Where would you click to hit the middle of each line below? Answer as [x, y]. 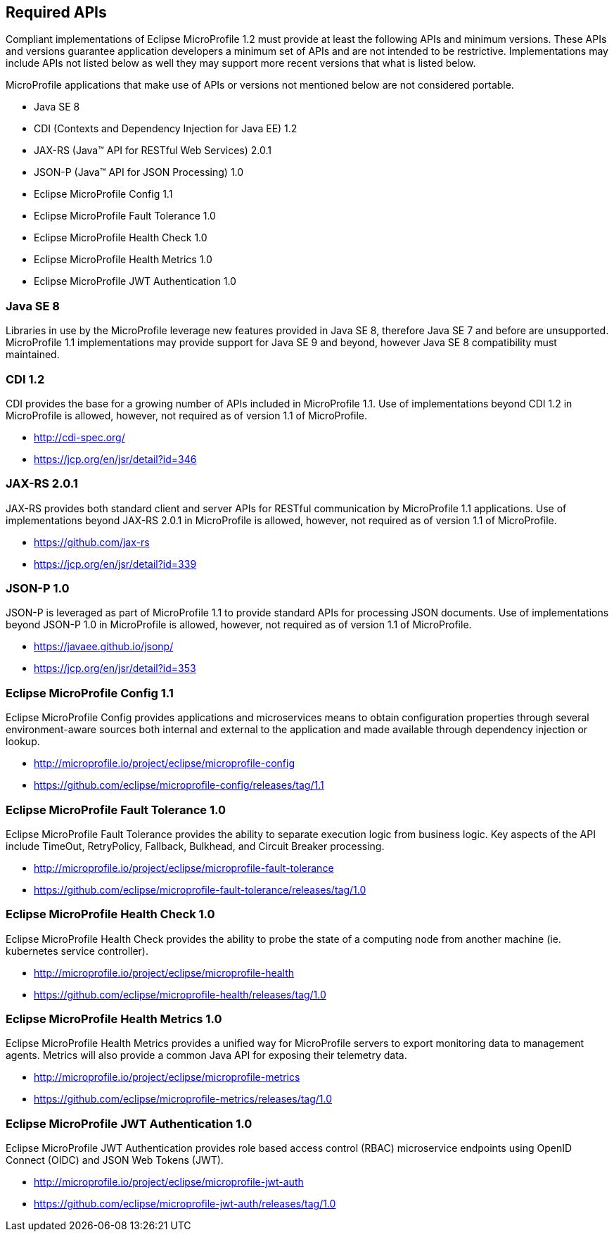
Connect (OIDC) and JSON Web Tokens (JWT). [115, 1160]
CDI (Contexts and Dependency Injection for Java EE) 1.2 [166, 129]
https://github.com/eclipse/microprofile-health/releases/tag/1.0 [180, 994]
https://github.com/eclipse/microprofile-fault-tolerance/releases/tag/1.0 [200, 889]
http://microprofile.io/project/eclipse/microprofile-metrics [167, 1077]
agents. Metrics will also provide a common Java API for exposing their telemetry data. [206, 1055]
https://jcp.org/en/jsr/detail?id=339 [115, 564]
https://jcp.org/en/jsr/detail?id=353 [115, 668]
